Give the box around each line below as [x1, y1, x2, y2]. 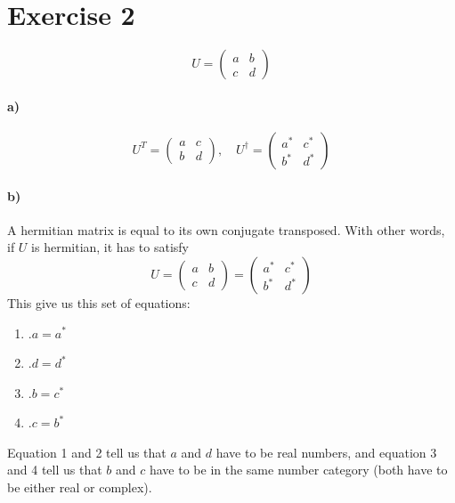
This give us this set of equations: [7, 293, 191, 312]
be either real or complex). [7, 478, 152, 497]
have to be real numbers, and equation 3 [215, 442, 437, 461]
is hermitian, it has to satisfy [31, 238, 189, 256]
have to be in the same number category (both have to [149, 460, 448, 479]
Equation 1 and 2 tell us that [7, 442, 167, 461]
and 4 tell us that [7, 460, 102, 479]
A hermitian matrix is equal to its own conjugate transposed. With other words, [7, 220, 445, 239]
